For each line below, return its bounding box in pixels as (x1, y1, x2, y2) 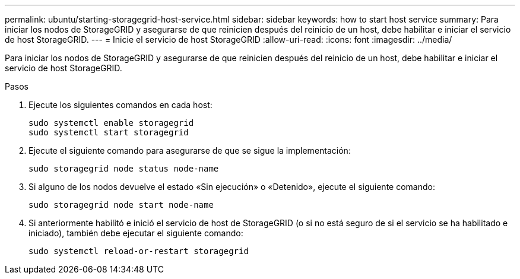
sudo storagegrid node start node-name (28, 200, 214, 210)
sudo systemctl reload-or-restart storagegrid (28, 246, 249, 256)
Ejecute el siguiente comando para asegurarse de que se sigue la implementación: (28, 145, 351, 156)
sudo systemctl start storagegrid (28, 128, 189, 137)
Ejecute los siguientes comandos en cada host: (28, 100, 213, 110)
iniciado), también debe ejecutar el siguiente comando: (28, 228, 243, 238)
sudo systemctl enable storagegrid (28, 118, 194, 128)
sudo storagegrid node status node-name (28, 164, 219, 173)
